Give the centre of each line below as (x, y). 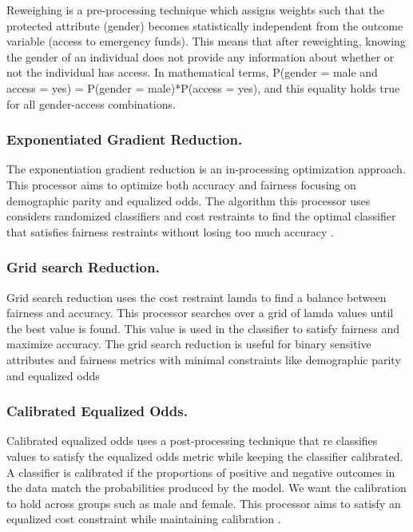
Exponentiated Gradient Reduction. (125, 139)
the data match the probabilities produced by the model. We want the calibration (206, 488)
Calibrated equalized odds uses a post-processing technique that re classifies (192, 441)
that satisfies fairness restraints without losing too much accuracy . (170, 231)
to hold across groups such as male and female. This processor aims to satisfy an (204, 503)
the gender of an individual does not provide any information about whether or (201, 56)
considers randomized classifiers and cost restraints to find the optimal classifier (201, 216)
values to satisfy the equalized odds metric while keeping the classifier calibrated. (205, 456)
